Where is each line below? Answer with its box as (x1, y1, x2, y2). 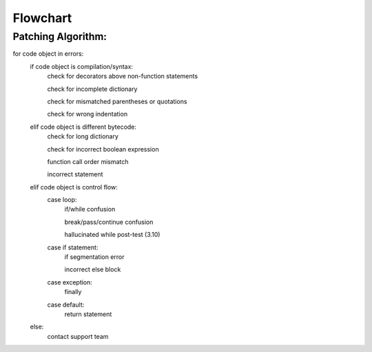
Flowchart (12, 10, 72, 25)
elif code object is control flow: (30, 183, 118, 191)
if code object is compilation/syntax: (30, 62, 134, 70)
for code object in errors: (12, 50, 84, 58)
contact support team (47, 332, 109, 340)
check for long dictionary (47, 132, 118, 141)
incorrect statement (47, 170, 103, 178)
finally (64, 288, 82, 296)
